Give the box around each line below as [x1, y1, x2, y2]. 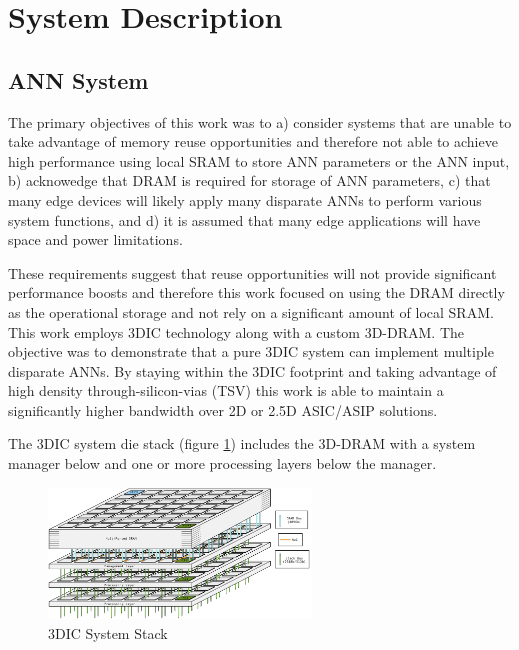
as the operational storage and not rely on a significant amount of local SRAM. [8, 301, 494, 322]
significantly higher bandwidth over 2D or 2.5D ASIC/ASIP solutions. [8, 399, 438, 420]
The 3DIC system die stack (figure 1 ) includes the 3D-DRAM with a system [8, 433, 476, 454]
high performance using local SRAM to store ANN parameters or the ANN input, [8, 150, 510, 171]
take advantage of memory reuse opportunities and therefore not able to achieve [8, 131, 498, 152]
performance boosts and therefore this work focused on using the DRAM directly [8, 282, 505, 303]
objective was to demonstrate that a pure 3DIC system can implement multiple [8, 341, 494, 362]
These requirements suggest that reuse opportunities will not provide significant [8, 262, 497, 283]
